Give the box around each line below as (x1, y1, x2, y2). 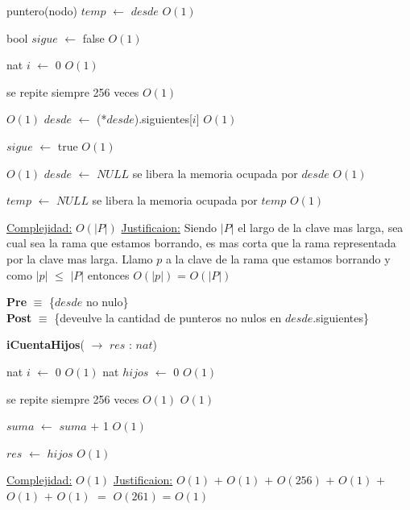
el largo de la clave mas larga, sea (238, 218, 404, 235)
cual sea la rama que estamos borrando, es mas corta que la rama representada (6, 234, 396, 251)
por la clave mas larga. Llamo (6, 250, 153, 267)
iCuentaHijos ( (6, 336, 85, 353)
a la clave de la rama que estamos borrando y (165, 250, 391, 267)
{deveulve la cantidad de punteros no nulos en (54, 309, 282, 325)
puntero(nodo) (6, 2, 77, 19)
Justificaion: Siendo (121, 218, 217, 235)
